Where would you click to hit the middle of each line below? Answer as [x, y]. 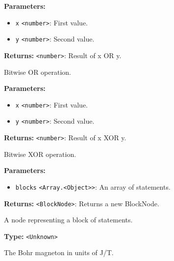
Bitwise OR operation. [38, 72]
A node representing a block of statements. [68, 220]
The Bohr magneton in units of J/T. [59, 252]
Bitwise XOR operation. [40, 154]
